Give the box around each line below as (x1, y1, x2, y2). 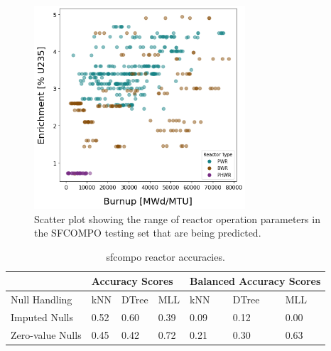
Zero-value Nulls (11, 327, 82, 342)
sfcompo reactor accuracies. (106, 249, 225, 264)
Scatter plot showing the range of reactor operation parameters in (34, 211, 320, 226)
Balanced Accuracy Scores (189, 274, 321, 288)
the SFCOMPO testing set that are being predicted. (34, 225, 261, 240)
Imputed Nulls (11, 310, 73, 324)
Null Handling (11, 292, 72, 307)
